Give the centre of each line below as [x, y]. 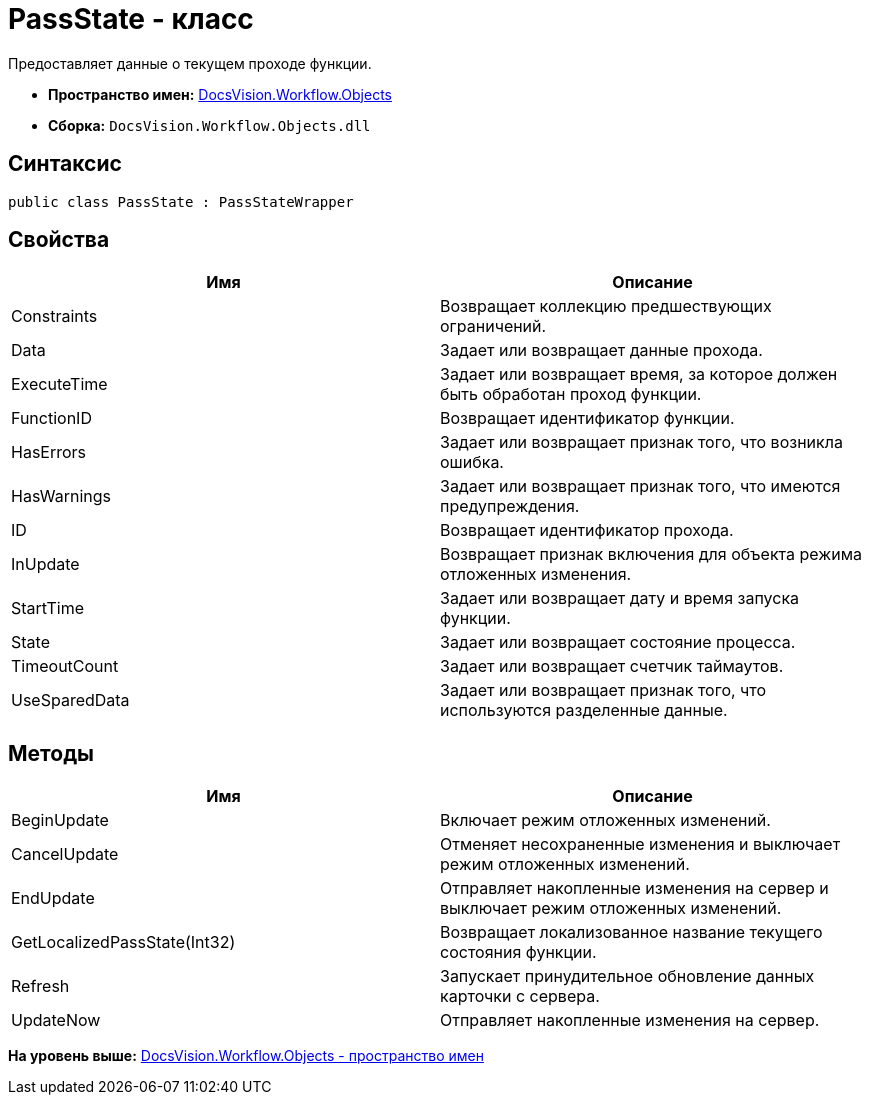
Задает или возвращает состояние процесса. [618, 642]
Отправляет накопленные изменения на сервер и [634, 888]
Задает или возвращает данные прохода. [601, 350]
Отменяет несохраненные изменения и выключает [640, 844]
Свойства [59, 240]
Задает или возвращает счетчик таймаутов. [612, 666]
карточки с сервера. [520, 996]
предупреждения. [510, 506]
